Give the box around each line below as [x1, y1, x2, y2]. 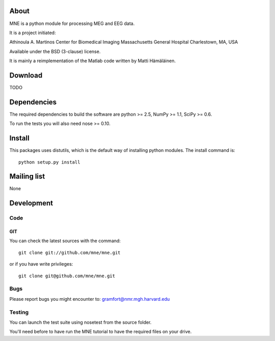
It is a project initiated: [9, 30, 56, 36]
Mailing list [9, 172, 45, 181]
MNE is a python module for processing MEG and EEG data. [9, 20, 135, 27]
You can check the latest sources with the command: [9, 238, 121, 244]
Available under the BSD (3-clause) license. [9, 48, 101, 55]
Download [9, 71, 43, 80]
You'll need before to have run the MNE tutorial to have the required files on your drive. [9, 329, 192, 335]
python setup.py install [18, 159, 80, 165]
